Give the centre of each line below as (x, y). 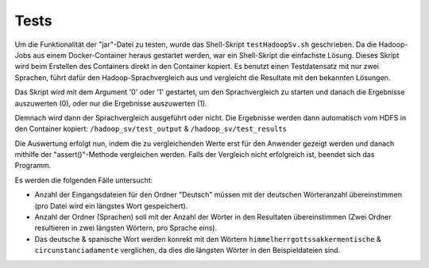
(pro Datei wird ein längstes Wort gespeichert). (111, 205)
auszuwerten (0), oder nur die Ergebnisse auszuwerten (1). (111, 103)
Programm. (33, 166)
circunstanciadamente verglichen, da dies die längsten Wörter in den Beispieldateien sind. (187, 251)
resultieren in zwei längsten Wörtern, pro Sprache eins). (126, 228)
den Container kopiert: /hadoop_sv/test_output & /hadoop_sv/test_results (151, 129)
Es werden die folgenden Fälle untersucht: (84, 180)
